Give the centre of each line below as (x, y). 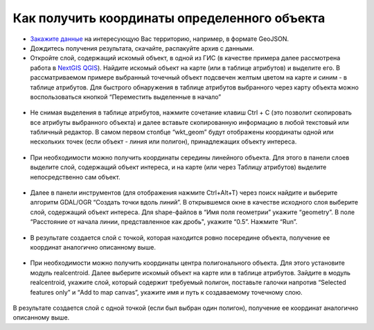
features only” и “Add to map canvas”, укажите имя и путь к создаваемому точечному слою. (166, 292)
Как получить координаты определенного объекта (169, 18)
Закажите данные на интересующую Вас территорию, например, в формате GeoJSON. (159, 39)
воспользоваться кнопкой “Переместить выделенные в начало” (126, 96)
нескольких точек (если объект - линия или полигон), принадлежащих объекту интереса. (163, 141)
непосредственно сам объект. (75, 177)
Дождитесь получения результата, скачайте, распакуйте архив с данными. (142, 48)
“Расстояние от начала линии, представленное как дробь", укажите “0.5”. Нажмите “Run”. (164, 222)
